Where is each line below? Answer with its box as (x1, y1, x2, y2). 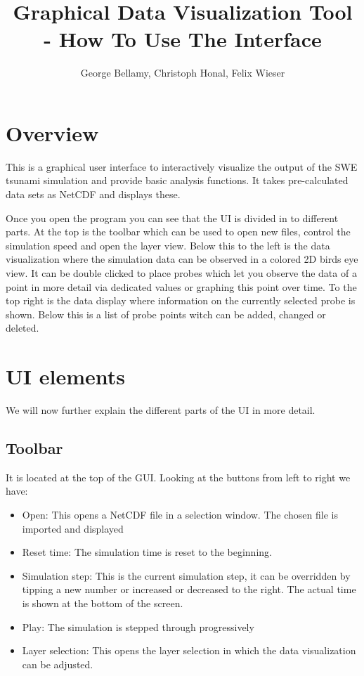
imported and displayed (22, 521, 124, 535)
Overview (6, 118, 99, 147)
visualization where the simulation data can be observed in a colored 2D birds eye (6, 252, 358, 266)
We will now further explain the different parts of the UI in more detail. (6, 403, 316, 417)
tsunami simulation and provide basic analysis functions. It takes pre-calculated (6, 173, 349, 188)
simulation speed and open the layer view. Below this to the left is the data (6, 238, 330, 252)
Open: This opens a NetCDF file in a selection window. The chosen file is (22, 507, 338, 522)
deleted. (6, 320, 39, 335)
